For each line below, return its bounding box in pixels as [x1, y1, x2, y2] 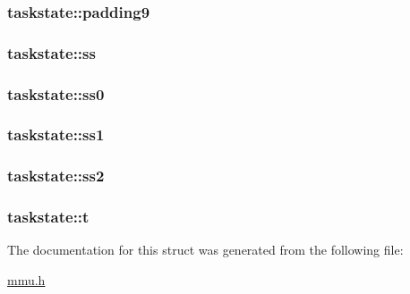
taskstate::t [7, 206, 90, 228]
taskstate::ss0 [7, 82, 105, 105]
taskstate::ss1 [7, 123, 105, 146]
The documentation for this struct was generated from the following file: [7, 240, 404, 259]
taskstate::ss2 [7, 164, 105, 187]
